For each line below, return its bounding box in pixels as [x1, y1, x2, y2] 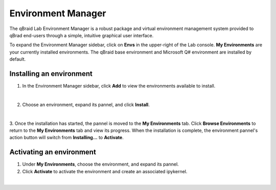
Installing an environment [9, 69, 93, 78]
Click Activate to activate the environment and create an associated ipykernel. [22, 168, 188, 174]
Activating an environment [9, 148, 97, 156]
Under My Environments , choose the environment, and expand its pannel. [22, 161, 179, 168]
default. [9, 56, 26, 62]
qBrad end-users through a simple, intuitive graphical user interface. [9, 32, 154, 38]
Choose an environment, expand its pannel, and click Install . [22, 101, 150, 107]
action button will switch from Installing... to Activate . [9, 134, 124, 141]
